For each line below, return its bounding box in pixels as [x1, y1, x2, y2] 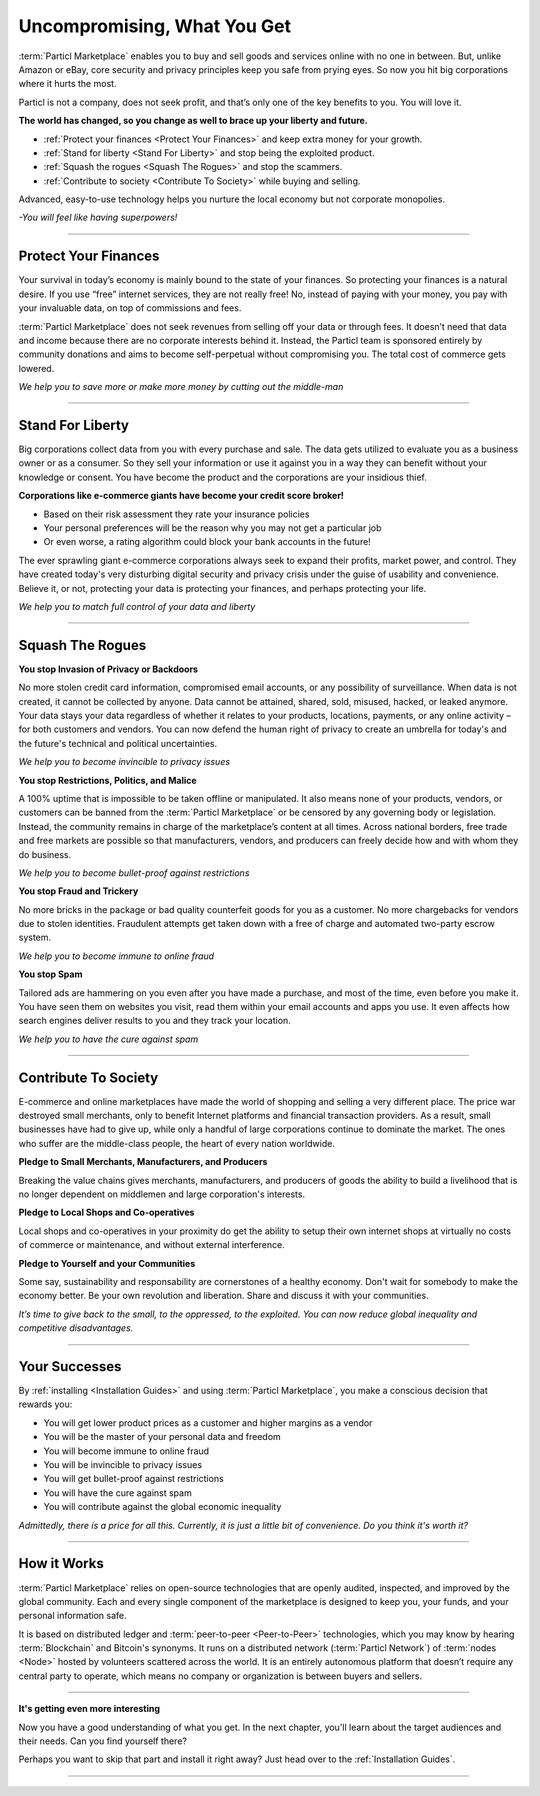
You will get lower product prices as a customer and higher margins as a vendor [43, 1416, 373, 1429]
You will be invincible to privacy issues [43, 1459, 203, 1471]
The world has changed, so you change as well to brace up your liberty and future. [18, 115, 369, 127]
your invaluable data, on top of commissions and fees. [18, 302, 242, 314]
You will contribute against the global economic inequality [43, 1501, 282, 1513]
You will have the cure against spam [43, 1486, 192, 1499]
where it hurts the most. [18, 78, 117, 90]
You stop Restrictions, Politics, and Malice [18, 774, 197, 786]
